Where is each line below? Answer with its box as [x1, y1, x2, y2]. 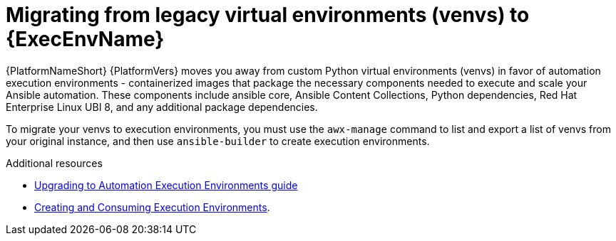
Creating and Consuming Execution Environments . [34, 200, 270, 213]
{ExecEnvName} [6, 27, 165, 51]
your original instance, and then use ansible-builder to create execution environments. [6, 134, 430, 147]
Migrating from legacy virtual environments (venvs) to [6, 3, 530, 27]
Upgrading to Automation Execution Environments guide [34, 178, 298, 191]
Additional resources [6, 156, 103, 169]
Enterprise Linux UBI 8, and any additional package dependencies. [6, 100, 318, 113]
